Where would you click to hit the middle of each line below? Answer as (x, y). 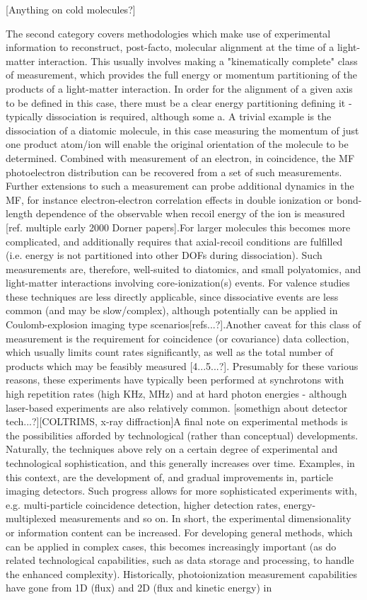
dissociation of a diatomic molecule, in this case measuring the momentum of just (182, 130)
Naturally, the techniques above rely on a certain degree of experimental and (172, 449)
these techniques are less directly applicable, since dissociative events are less (172, 296)
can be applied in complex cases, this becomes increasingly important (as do (171, 546)
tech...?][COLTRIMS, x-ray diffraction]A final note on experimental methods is (177, 421)
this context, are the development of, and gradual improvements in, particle (170, 477)
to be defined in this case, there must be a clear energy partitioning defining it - (179, 102)
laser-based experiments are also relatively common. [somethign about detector (177, 407)
